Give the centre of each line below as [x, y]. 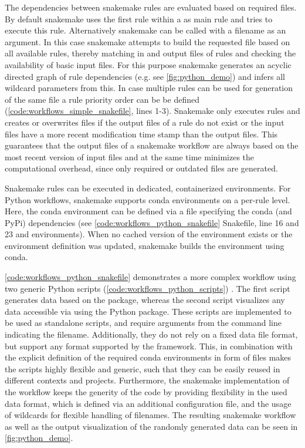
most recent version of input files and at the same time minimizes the [130, 156]
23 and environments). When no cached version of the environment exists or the [149, 234]
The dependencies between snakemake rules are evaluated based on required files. [151, 7]
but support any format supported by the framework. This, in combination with [149, 346]
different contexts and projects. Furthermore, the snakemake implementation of [147, 380]
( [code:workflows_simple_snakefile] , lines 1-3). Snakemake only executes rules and [152, 111]
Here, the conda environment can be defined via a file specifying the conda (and [148, 211]
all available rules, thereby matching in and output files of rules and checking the [150, 53]
